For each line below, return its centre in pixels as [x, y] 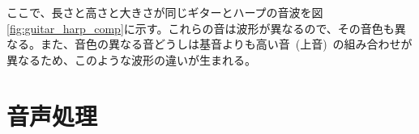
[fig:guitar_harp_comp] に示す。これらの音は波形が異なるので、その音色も [201, 28]
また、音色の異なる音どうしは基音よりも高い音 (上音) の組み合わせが [226, 44]
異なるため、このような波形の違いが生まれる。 [131, 59]
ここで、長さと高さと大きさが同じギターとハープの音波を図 [165, 12]
